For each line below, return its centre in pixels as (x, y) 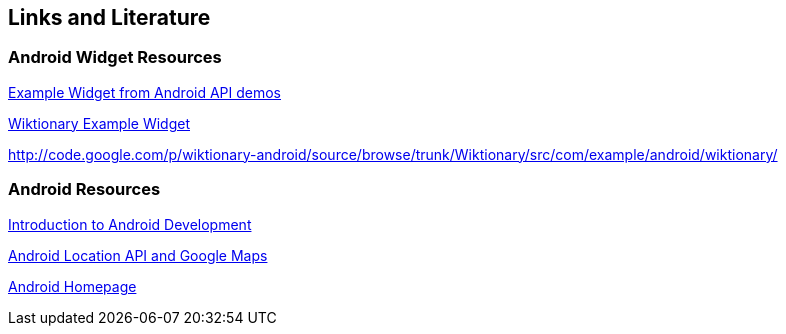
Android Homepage (72, 286)
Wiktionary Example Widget (99, 123)
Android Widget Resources (115, 57)
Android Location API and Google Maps (138, 255)
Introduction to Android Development (130, 224)
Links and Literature (109, 17)
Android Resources (84, 189)
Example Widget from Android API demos (144, 92)
